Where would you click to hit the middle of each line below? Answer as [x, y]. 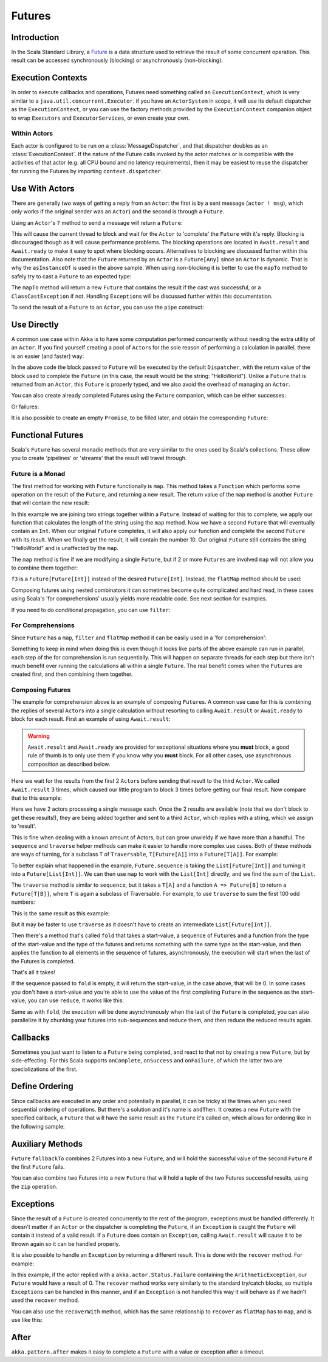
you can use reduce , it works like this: [76, 1000]
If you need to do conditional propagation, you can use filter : [91, 610]
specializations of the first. [45, 1069]
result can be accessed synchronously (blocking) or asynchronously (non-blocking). [117, 60]
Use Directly [35, 324]
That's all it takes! [33, 972]
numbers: [23, 902]
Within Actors [32, 134]
